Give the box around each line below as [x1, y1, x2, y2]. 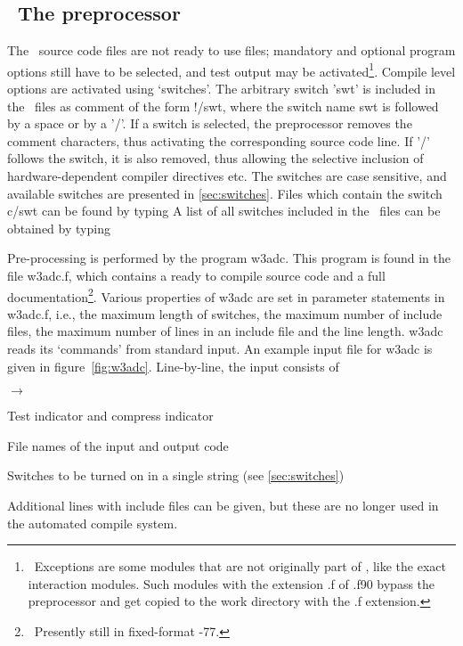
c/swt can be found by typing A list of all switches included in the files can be [7, 201, 441, 220]
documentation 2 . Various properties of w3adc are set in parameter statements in [7, 284, 445, 306]
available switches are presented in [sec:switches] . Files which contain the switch [7, 184, 443, 202]
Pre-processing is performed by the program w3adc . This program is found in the [7, 249, 451, 267]
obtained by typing [7, 218, 110, 237]
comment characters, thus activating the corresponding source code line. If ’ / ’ [7, 131, 430, 150]
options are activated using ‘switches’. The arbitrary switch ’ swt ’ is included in [7, 79, 435, 98]
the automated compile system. [7, 513, 178, 532]
